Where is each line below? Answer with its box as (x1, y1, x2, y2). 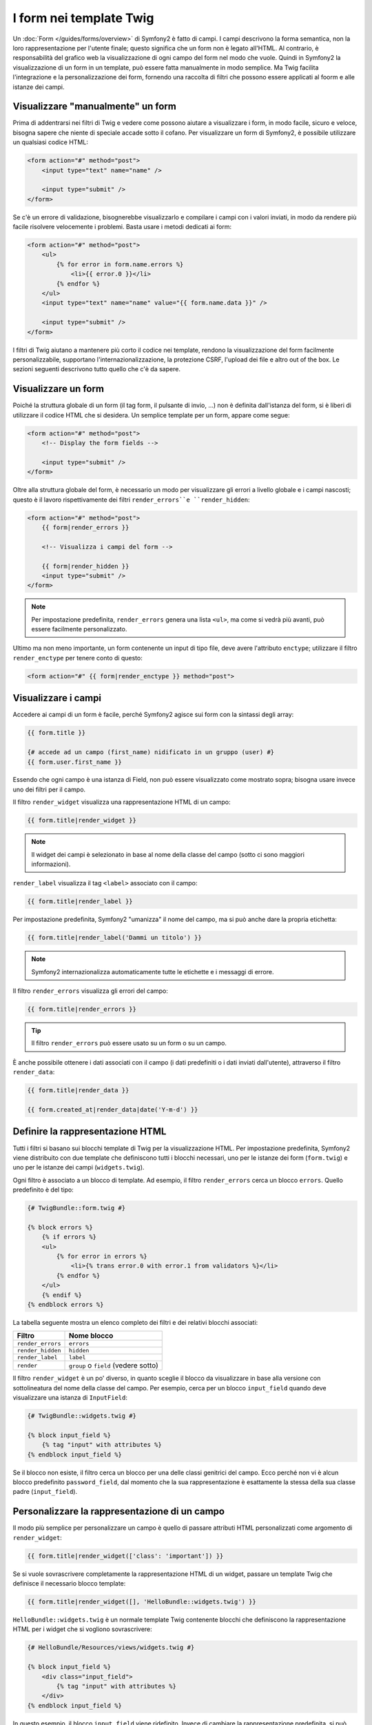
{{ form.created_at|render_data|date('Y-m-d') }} (27, 1106, 198, 1114)
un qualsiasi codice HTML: (12, 138, 89, 146)
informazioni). (31, 860, 71, 869)
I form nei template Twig (12, 10, 154, 26)
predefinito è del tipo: (12, 1185, 74, 1194)
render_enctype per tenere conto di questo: (12, 653, 143, 662)
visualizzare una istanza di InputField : (12, 1394, 127, 1402)
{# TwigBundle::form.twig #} (27, 1204, 126, 1212)
